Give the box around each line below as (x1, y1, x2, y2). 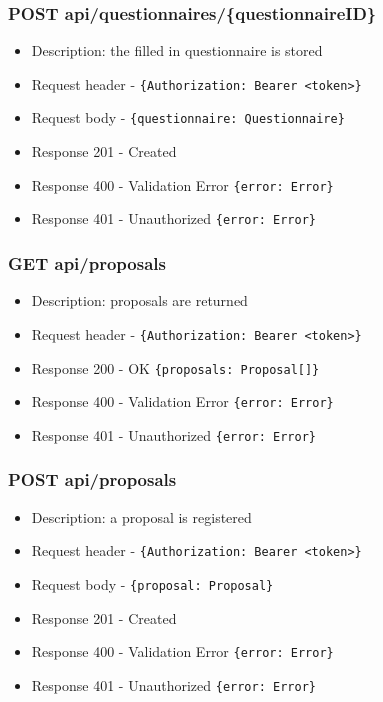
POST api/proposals (8, 467, 177, 492)
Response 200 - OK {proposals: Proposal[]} (31, 357, 320, 378)
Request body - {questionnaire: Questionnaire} (31, 107, 345, 128)
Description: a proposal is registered (31, 506, 252, 527)
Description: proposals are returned (31, 290, 248, 311)
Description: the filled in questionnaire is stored (31, 40, 323, 61)
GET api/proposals (8, 250, 166, 275)
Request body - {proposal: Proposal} (31, 573, 274, 594)
